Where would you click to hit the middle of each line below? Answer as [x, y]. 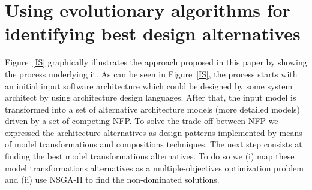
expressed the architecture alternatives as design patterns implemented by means [154, 132]
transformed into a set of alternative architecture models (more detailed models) [153, 109]
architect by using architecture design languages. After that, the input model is [151, 97]
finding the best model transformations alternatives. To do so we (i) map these [150, 156]
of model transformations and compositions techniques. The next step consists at [154, 144]
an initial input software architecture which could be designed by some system [149, 85]
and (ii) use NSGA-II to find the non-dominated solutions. [112, 180]
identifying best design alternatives [153, 33]
